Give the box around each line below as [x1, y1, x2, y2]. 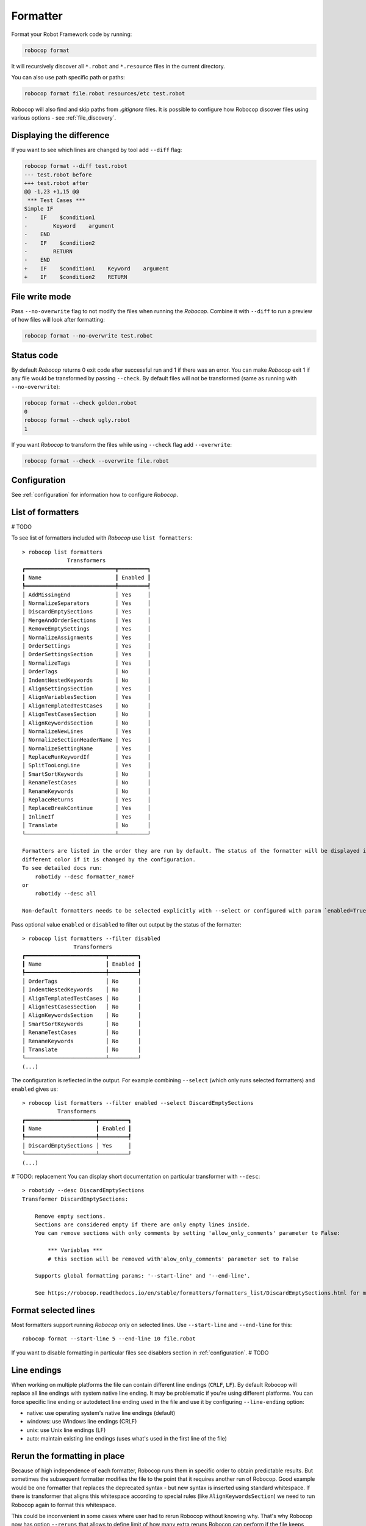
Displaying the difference [11, 130, 110, 140]
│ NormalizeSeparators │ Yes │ [22, 600, 151, 607]
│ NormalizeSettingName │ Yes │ [22, 745, 151, 752]
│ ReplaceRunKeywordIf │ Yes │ [22, 754, 151, 761]
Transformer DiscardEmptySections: [22, 1195, 129, 1202]
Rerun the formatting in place [11, 1450, 125, 1461]
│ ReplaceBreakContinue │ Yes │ [22, 805, 151, 812]
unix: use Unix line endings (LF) [26, 1426, 106, 1434]
